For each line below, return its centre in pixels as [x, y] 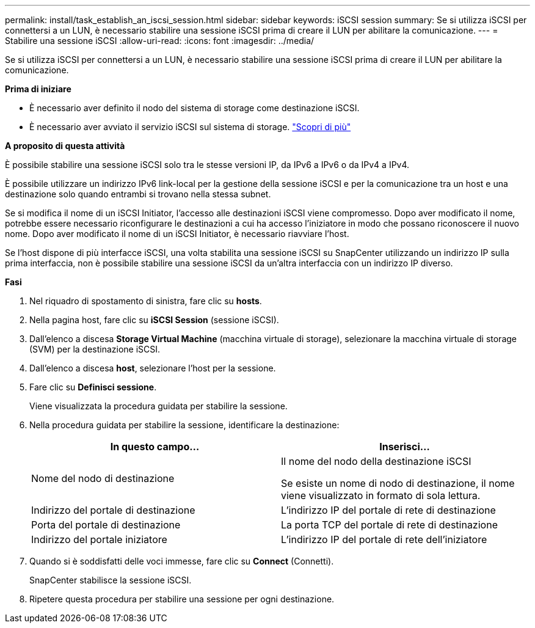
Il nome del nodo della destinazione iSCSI [376, 461]
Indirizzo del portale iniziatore [99, 539]
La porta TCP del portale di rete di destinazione [389, 525]
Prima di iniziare [38, 89]
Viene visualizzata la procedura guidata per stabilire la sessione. [158, 406]
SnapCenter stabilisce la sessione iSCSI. [111, 580]
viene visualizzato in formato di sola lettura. [381, 495]
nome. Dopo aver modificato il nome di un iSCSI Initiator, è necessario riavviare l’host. [177, 234]
